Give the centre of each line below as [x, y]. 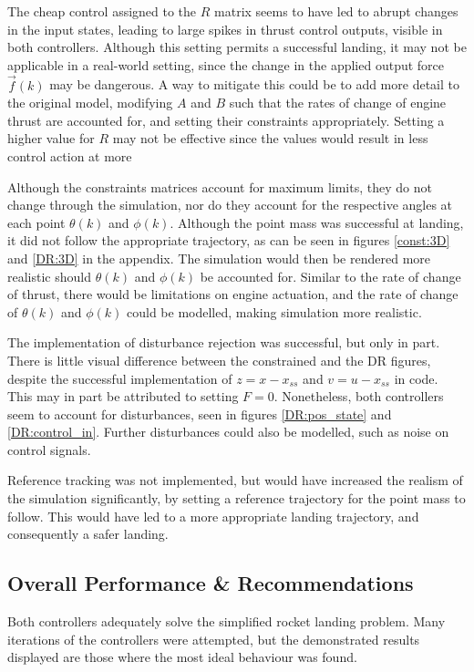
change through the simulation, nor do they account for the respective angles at [230, 205]
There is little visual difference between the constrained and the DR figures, [219, 360]
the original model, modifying [90, 103]
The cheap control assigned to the [102, 11]
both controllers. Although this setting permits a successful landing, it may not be [237, 47]
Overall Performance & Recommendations [211, 583]
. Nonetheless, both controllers [359, 396]
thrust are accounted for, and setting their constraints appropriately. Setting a [226, 120]
